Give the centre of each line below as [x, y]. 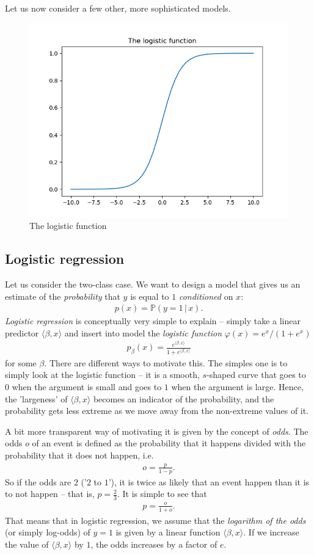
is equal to [150, 296]
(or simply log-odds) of [48, 532]
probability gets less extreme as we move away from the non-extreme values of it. [157, 411]
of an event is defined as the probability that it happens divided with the [169, 443]
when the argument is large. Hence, [237, 387]
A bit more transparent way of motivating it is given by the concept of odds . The [157, 431]
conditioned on [206, 296]
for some [21, 362]
